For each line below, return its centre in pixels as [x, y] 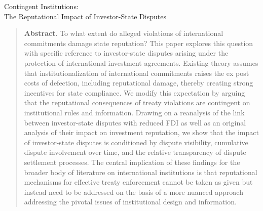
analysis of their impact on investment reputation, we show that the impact [141, 132]
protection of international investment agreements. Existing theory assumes [141, 62]
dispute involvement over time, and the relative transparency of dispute [135, 152]
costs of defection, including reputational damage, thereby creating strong [139, 83]
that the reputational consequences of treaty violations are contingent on [137, 102]
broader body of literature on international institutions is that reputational [141, 172]
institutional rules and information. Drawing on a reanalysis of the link [134, 112]
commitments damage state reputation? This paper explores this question [139, 43]
